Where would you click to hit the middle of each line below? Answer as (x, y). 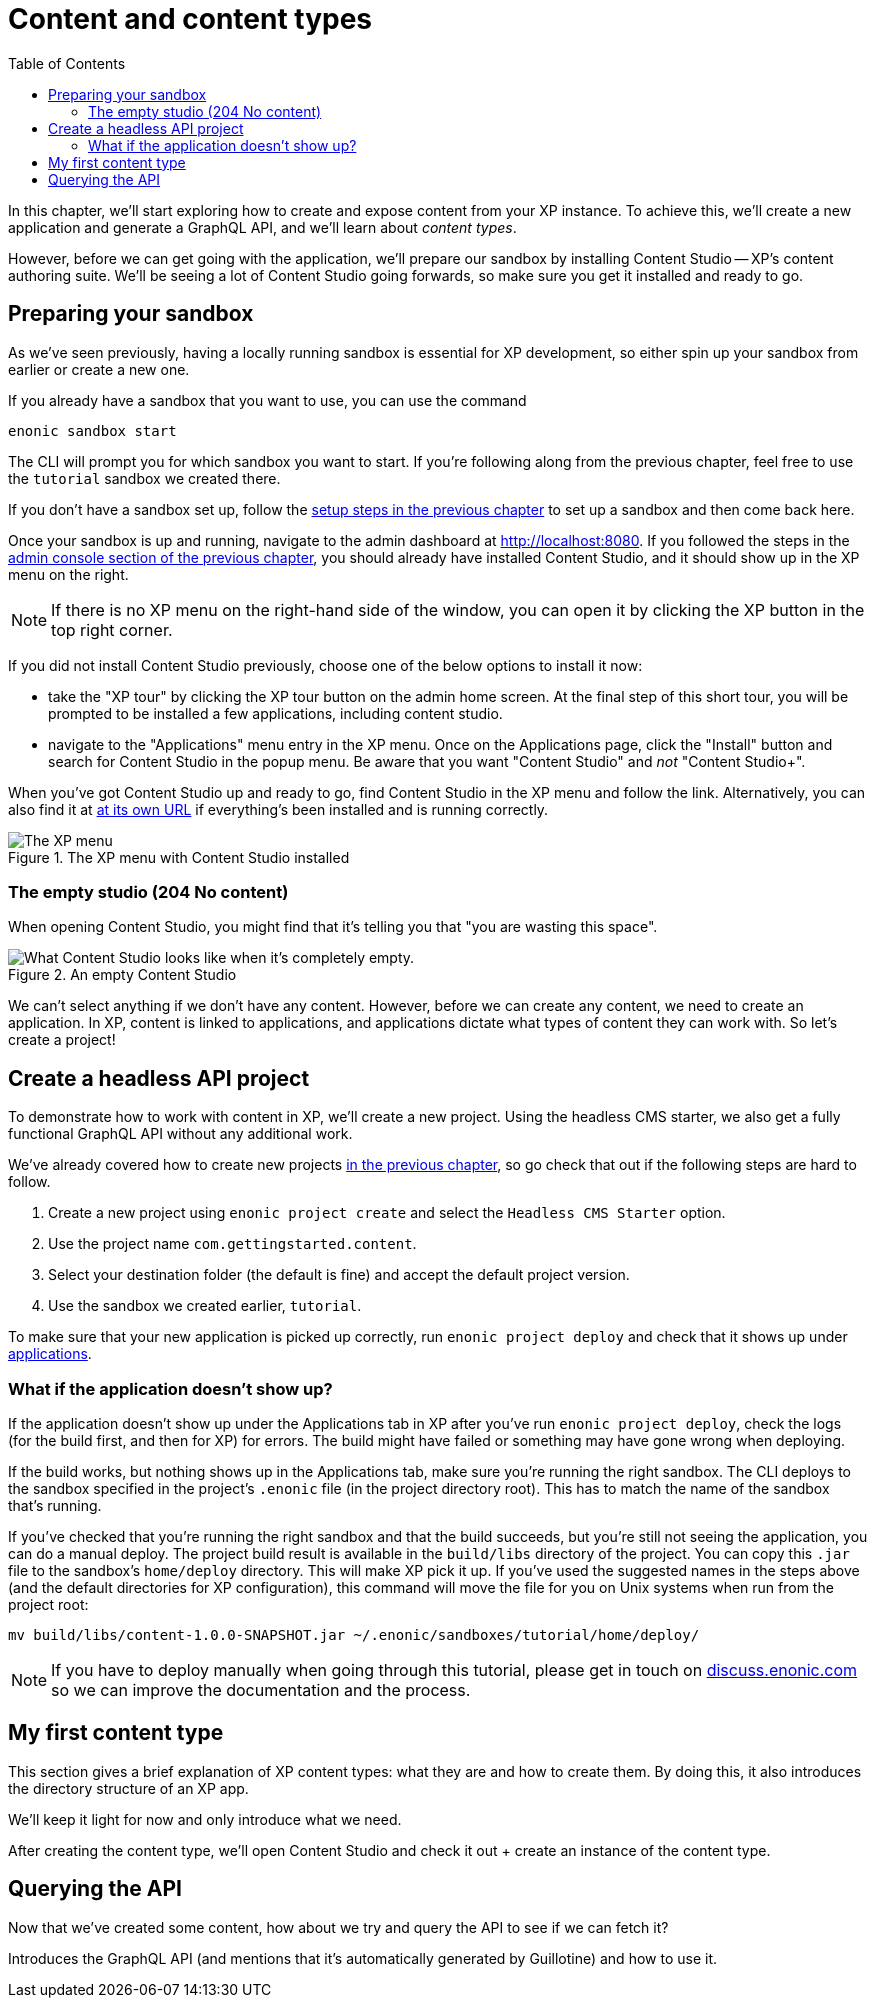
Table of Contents (67, 63)
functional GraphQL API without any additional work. (180, 1134)
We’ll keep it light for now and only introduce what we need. (205, 1819)
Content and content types (190, 19)
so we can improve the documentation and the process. (261, 1689)
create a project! (62, 1040)
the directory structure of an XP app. (128, 1788)
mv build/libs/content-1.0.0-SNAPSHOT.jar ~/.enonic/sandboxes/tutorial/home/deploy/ (354, 1634)
